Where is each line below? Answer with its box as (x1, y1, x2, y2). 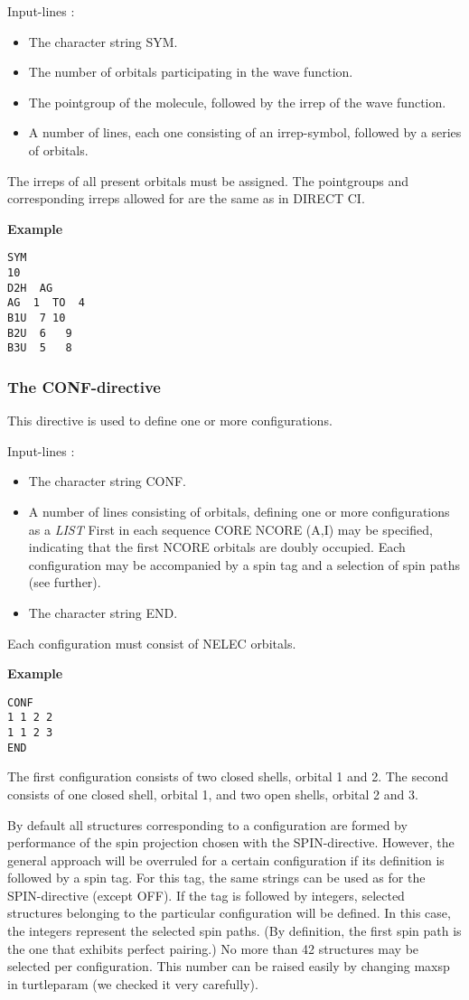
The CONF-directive (7, 375, 161, 397)
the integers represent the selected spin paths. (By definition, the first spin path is (7, 921, 462, 940)
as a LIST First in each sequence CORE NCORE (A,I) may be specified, (28, 519, 433, 538)
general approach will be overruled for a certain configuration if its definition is (7, 850, 445, 869)
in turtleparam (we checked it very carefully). (7, 974, 258, 993)
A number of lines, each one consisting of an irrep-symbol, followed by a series (28, 123, 462, 142)
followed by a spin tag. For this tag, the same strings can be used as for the (7, 868, 426, 887)
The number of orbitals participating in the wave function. (28, 62, 353, 81)
